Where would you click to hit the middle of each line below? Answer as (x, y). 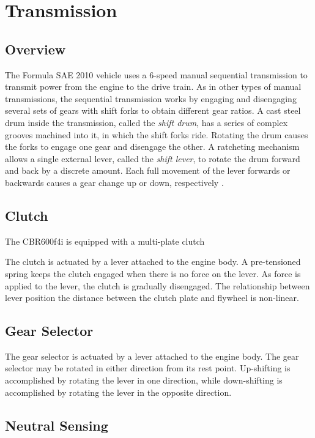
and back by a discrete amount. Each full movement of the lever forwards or (148, 170)
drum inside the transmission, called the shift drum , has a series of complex (146, 122)
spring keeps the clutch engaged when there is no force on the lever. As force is (153, 273)
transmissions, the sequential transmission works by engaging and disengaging (151, 98)
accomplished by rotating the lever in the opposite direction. (118, 392)
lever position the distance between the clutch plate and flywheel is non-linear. (152, 298)
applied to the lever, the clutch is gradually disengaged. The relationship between (157, 285)
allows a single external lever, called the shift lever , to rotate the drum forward (153, 158)
